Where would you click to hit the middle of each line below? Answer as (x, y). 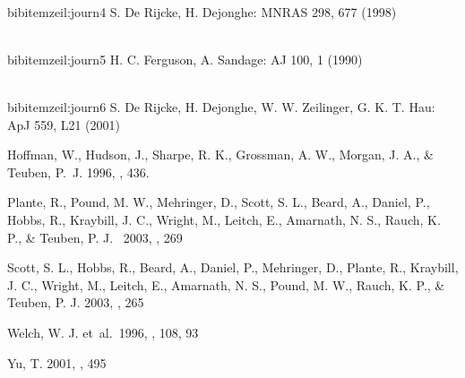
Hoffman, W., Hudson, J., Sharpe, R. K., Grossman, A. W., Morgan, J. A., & (220, 155)
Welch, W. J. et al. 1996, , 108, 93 (103, 332)
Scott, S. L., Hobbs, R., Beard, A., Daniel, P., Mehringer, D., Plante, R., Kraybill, (233, 267)
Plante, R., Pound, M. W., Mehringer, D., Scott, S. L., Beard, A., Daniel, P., (219, 202)
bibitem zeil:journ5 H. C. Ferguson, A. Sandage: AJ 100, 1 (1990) (185, 59)
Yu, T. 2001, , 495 (57, 362)
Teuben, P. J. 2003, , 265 (76, 302)
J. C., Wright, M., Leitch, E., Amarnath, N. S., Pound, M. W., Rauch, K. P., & (226, 284)
